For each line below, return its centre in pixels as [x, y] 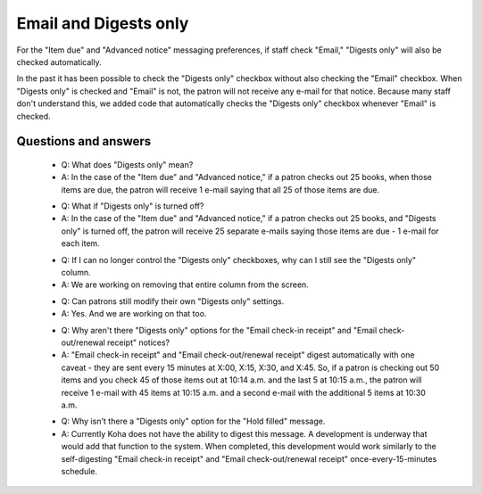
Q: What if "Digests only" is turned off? [133, 206]
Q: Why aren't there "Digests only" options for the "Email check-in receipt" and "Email [219, 330]
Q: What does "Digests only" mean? [127, 164]
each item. [80, 243]
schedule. [79, 471]
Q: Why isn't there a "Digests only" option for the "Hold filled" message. [193, 421]
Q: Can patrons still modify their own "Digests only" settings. [173, 301]
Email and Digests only [103, 23]
